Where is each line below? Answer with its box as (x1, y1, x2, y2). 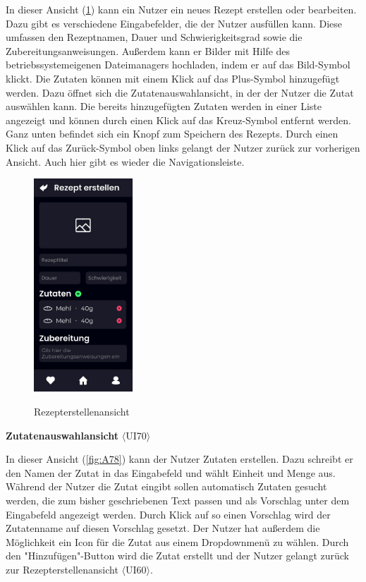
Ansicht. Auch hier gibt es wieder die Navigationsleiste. (6, 154, 245, 169)
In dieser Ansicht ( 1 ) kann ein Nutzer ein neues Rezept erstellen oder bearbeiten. (6, 2, 357, 16)
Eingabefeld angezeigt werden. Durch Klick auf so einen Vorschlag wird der (6, 507, 331, 521)
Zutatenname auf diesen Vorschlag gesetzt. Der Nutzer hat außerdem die (6, 521, 320, 535)
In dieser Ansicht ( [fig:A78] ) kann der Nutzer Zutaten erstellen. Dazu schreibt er (6, 451, 353, 466)
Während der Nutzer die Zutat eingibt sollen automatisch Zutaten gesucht (6, 479, 327, 494)
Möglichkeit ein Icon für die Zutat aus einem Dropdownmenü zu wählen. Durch (6, 534, 349, 549)
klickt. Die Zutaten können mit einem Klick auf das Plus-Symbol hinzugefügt (6, 71, 340, 85)
